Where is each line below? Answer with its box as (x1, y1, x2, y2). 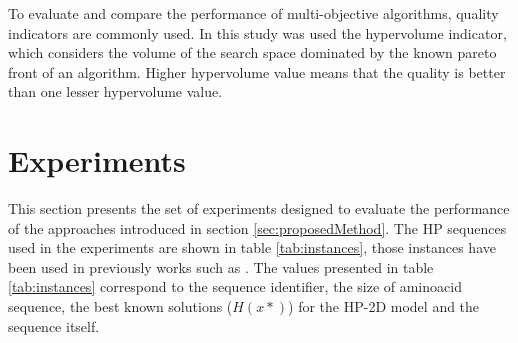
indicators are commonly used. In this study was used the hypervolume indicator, (8, 22, 507, 43)
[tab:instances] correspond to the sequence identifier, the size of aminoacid (8, 276, 462, 297)
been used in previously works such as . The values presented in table (8, 256, 434, 277)
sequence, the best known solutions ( (8, 296, 233, 317)
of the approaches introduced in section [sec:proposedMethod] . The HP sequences (8, 217, 507, 238)
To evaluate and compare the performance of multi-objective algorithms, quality (8, 3, 499, 23)
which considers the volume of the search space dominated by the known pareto (8, 42, 497, 63)
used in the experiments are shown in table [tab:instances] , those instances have (8, 237, 496, 258)
